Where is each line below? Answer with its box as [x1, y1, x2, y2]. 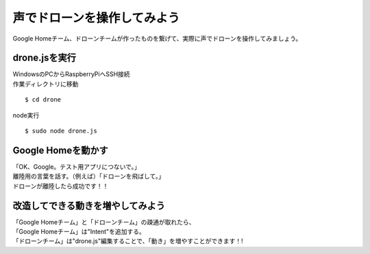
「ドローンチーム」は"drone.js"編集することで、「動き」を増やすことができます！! [12, 237, 243, 245]
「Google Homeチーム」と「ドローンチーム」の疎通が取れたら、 [12, 218, 195, 226]
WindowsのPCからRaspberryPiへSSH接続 [12, 70, 130, 78]
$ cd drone [25, 96, 62, 104]
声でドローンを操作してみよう [12, 10, 180, 25]
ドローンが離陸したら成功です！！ [12, 182, 109, 190]
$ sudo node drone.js [25, 127, 97, 135]
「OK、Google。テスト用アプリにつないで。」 [12, 162, 140, 171]
